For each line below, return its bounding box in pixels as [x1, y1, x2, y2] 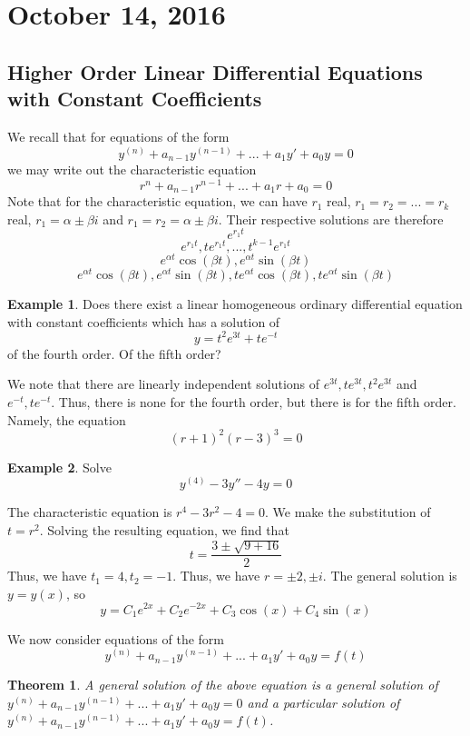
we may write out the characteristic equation [7, 160, 257, 179]
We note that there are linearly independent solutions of [7, 374, 320, 393]
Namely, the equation [7, 410, 126, 429]
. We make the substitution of [265, 502, 431, 522]
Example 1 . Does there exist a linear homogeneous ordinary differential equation [7, 294, 463, 313]
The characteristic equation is [7, 502, 172, 522]
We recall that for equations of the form [7, 126, 230, 145]
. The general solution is [322, 566, 457, 585]
